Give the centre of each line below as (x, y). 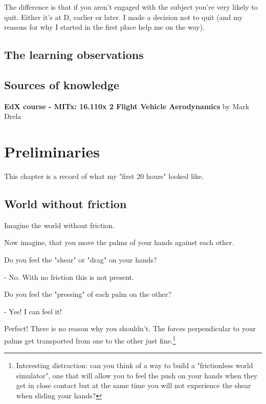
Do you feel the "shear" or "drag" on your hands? (81, 260)
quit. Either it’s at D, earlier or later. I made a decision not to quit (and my (124, 17)
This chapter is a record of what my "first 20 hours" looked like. (104, 176)
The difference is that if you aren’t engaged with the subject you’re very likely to (131, 7)
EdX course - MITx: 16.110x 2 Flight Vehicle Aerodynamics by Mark (127, 106)
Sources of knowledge (62, 84)
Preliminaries (52, 151)
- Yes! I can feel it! (33, 311)
